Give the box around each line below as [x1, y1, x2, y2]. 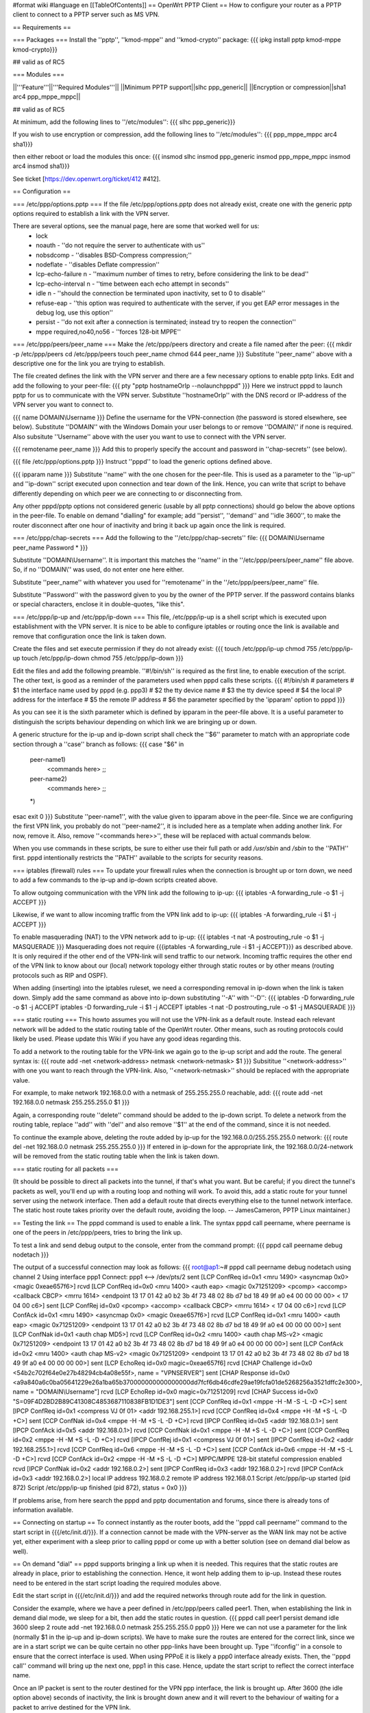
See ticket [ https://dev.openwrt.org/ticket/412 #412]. [12, 175, 161, 183]
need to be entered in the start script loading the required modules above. [12, 1579, 222, 1587]
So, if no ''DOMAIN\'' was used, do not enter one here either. [12, 565, 184, 574]
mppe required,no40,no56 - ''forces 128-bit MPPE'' [36, 328, 182, 336]
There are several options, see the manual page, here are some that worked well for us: [12, 222, 260, 230]
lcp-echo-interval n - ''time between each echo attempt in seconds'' [36, 280, 230, 288]
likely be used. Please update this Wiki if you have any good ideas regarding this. [12, 1035, 241, 1043]
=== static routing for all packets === [12, 1165, 119, 1173]
